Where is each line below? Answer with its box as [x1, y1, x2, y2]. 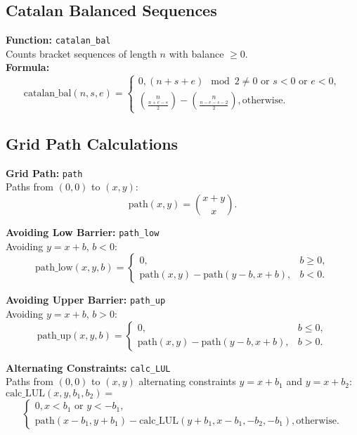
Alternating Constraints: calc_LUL [6, 360, 171, 375]
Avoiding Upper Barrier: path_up [6, 292, 166, 307]
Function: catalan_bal [6, 32, 111, 47]
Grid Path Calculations [6, 133, 178, 154]
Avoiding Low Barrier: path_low [6, 225, 160, 240]
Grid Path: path [6, 165, 83, 180]
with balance [169, 46, 224, 60]
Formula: [6, 60, 50, 74]
